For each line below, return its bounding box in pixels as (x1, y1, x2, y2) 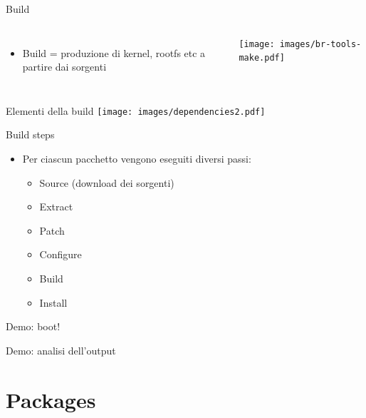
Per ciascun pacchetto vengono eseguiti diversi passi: (22, 151, 251, 166)
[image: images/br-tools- (239, 39, 362, 49)
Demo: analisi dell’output (6, 342, 116, 357)
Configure (39, 247, 82, 262)
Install (39, 295, 68, 310)
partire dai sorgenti (22, 59, 107, 74)
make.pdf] (239, 53, 285, 63)
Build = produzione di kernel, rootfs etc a (22, 45, 206, 60)
